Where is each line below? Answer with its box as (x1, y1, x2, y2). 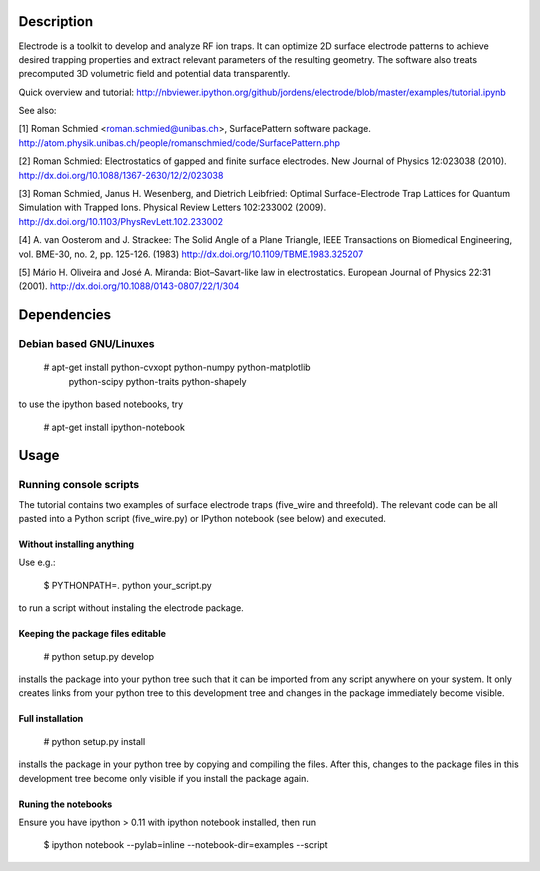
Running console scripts (18, 478, 140, 492)
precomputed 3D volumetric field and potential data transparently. (18, 68, 291, 80)
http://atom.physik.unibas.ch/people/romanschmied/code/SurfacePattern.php (18, 136, 340, 149)
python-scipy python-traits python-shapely (68, 375, 247, 387)
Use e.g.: (18, 556, 56, 569)
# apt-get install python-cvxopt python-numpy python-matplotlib (43, 361, 311, 374)
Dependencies (18, 306, 112, 324)
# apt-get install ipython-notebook (43, 421, 185, 433)
